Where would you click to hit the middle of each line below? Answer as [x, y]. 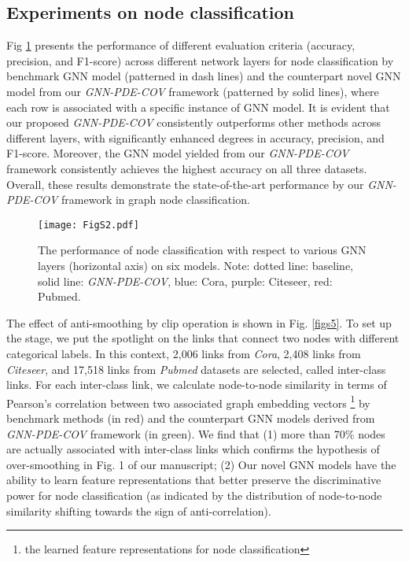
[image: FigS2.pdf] [88, 225]
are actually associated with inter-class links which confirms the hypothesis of [193, 449]
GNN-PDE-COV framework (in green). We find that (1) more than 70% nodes [196, 433]
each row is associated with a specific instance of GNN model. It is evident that [198, 107]
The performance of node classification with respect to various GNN [202, 250]
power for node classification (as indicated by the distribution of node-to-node [194, 495]
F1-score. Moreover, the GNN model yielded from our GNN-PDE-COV [178, 153]
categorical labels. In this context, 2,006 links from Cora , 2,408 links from [184, 353]
